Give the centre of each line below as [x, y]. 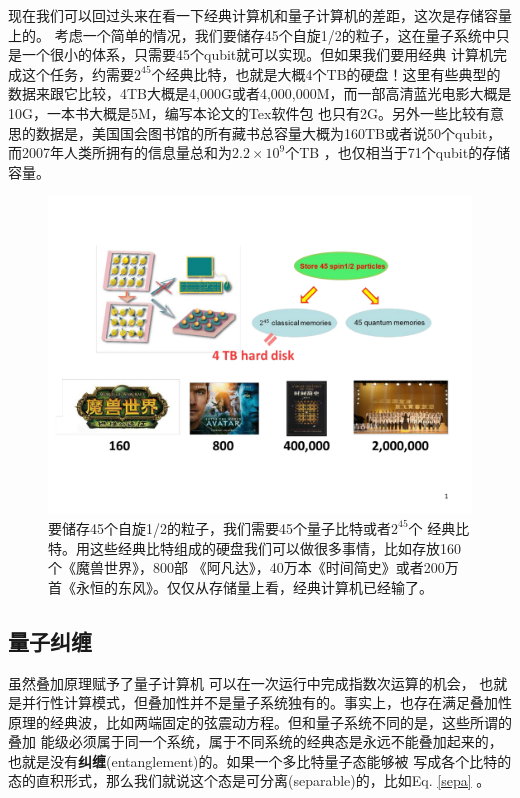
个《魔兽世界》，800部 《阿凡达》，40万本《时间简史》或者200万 [253, 567]
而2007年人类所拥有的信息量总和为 [120, 152]
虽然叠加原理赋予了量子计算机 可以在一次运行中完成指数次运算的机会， [241, 682]
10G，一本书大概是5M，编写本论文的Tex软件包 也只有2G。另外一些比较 [242, 112]
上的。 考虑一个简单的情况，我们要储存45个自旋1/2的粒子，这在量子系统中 [252, 34]
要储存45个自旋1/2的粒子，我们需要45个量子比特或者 [219, 527]
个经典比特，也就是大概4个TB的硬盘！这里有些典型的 [326, 73]
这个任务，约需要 [77, 73]
